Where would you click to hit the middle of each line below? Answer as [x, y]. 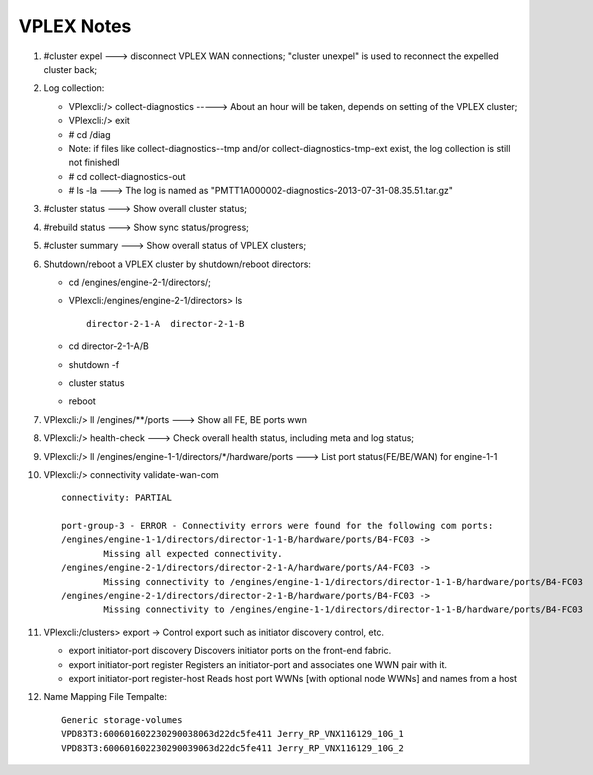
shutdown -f [94, 364]
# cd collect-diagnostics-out [127, 176]
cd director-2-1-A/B [108, 346]
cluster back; [70, 69]
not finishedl [94, 162]
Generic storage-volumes [122, 719]
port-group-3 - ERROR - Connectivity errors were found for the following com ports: [277, 526]
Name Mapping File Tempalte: [105, 697]
